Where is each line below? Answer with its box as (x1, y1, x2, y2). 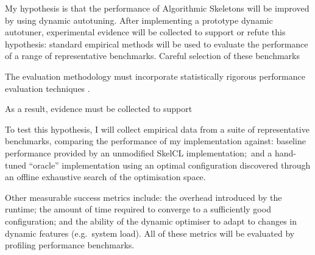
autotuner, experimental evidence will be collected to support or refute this (5, 26, 286, 38)
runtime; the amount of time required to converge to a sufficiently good (5, 203, 271, 215)
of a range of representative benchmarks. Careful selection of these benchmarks (5, 49, 300, 62)
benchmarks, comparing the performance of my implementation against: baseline (5, 134, 306, 147)
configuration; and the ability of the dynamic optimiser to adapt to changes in (5, 214, 297, 227)
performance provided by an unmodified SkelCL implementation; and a (5, 146, 272, 159)
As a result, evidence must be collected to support (5, 102, 193, 115)
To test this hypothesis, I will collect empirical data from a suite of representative (5, 122, 310, 135)
